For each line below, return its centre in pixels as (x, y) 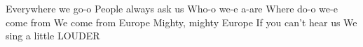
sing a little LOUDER (53, 36)
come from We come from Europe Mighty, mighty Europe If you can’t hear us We (181, 22)
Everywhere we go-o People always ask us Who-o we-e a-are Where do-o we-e (172, 8)
